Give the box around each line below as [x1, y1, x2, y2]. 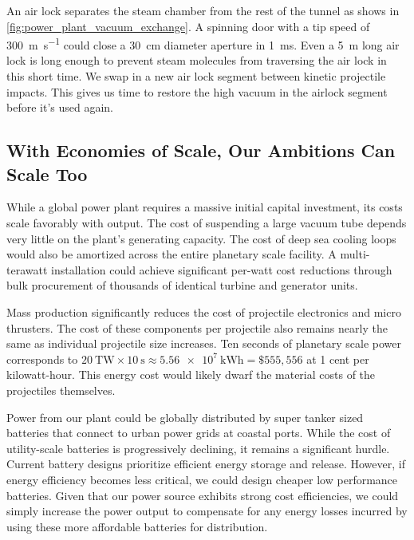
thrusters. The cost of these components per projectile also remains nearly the [6, 319, 388, 336]
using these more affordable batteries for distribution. [6, 518, 268, 534]
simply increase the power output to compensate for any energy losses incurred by [6, 503, 408, 519]
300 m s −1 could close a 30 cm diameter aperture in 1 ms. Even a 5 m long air [6, 34, 400, 53]
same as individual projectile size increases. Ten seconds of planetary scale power [6, 335, 401, 352]
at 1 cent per [306, 350, 369, 367]
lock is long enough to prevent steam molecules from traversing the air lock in [6, 52, 387, 69]
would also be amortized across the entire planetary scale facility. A [6, 246, 337, 262]
